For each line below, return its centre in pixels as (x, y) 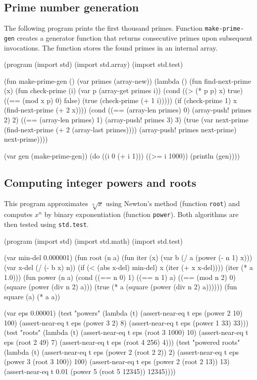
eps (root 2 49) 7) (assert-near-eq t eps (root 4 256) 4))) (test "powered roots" (122, 342)
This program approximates (46, 203)
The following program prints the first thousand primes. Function (103, 28)
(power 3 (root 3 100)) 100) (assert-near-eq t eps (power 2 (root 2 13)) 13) (117, 361)
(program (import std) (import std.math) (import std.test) (94, 241)
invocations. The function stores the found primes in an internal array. (111, 47)
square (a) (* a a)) (32, 296)
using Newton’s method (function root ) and (173, 203)
